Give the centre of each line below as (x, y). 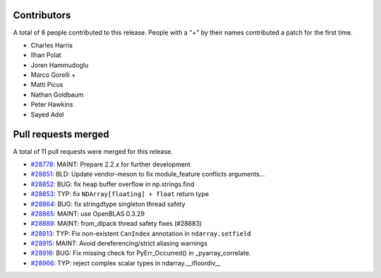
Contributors (42, 15)
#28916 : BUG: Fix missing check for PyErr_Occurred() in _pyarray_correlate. (141, 253)
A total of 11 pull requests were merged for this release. (93, 151)
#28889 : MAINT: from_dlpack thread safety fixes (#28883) (116, 224)
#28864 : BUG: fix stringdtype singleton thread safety (108, 204)
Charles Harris (52, 45)
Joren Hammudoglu (60, 65)
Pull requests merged (61, 134)
